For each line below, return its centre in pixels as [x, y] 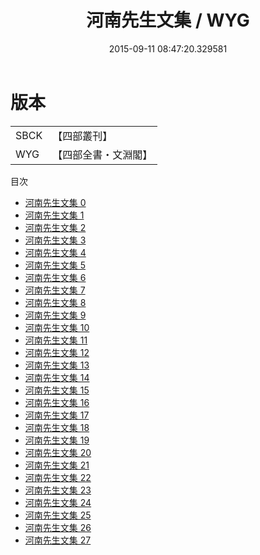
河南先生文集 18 [57, 427]
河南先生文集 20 [58, 452]
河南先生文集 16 [57, 402]
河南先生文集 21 [57, 465]
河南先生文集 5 [55, 265]
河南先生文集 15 [57, 390]
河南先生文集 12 [57, 352]
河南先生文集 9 [55, 315]
